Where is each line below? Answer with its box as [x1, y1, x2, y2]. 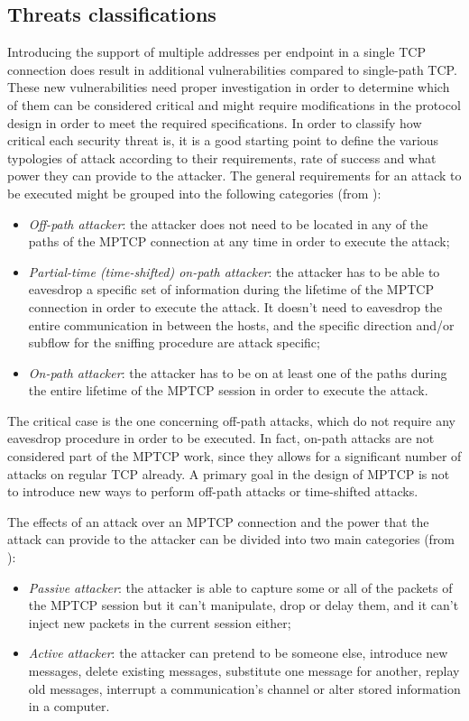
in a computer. [28, 697, 110, 716]
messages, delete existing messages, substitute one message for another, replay [28, 661, 460, 680]
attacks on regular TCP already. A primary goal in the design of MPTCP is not [7, 464, 450, 483]
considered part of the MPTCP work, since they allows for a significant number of [7, 447, 462, 466]
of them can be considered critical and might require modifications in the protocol [7, 95, 461, 114]
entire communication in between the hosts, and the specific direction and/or [28, 315, 455, 334]
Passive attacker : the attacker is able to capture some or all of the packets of [28, 578, 453, 596]
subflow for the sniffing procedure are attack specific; [28, 333, 320, 352]
